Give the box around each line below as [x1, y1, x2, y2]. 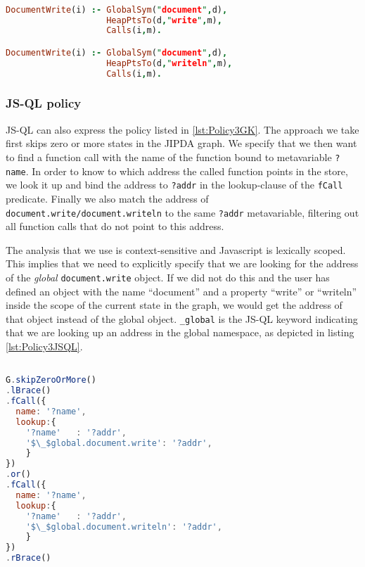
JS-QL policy [6, 94, 82, 112]
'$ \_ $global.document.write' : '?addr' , [25, 438, 212, 448]
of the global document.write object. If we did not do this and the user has [6, 269, 330, 284]
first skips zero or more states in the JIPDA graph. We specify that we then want [6, 136, 357, 151]
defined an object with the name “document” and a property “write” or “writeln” [6, 283, 357, 298]
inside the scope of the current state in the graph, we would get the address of [6, 298, 342, 312]
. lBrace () [6, 386, 51, 396]
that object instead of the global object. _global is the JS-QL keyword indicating [6, 311, 358, 326]
